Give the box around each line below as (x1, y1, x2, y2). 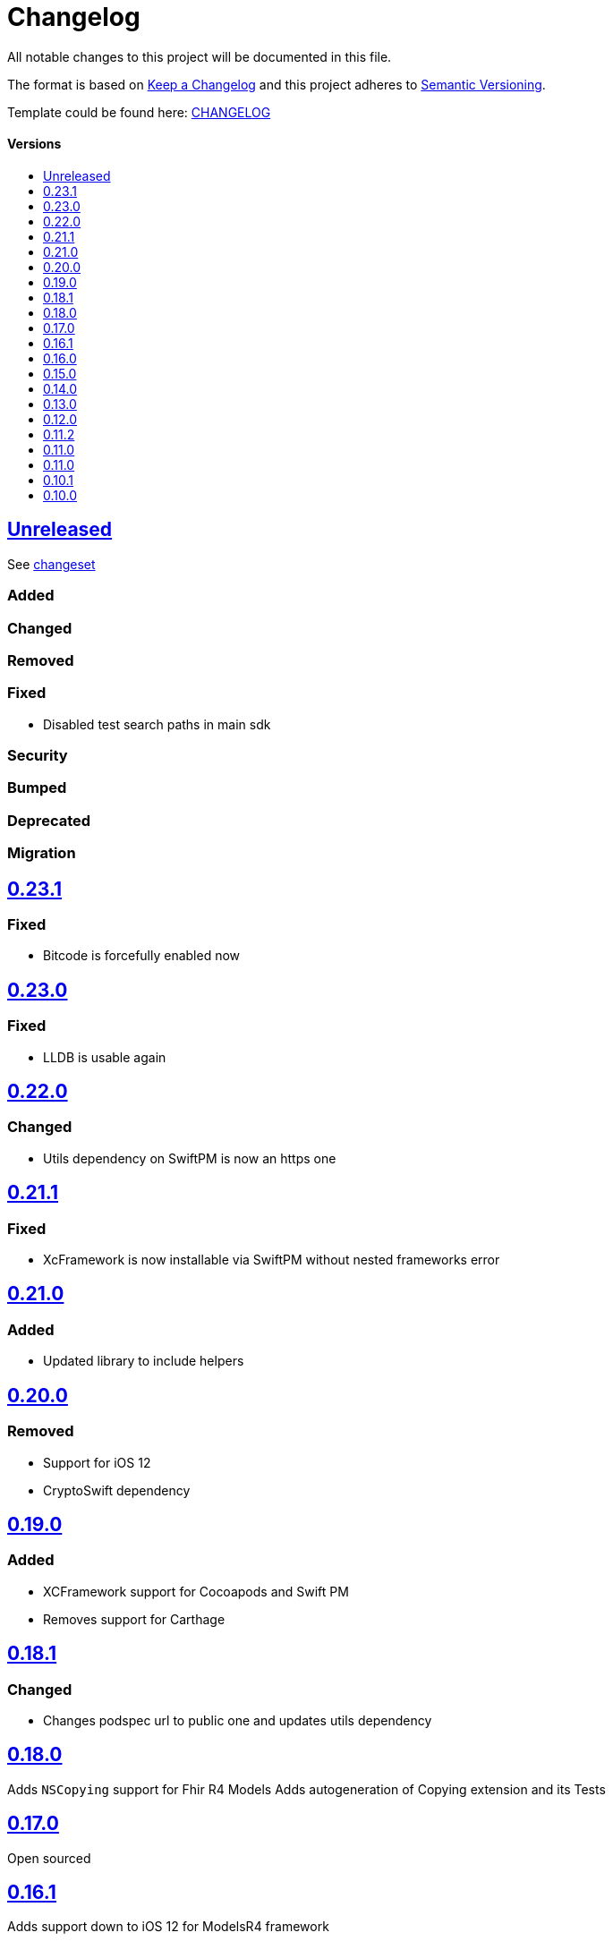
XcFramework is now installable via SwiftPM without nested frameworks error (43, 1252, 500, 1268)
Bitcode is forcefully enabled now (43, 948, 241, 964)
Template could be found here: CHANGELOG (7, 104, 271, 120)
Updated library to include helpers (43, 1353, 244, 1369)
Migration (7, 844, 76, 863)
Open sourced (7, 1850, 91, 1866)
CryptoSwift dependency (43, 1482, 191, 1498)
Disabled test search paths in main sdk (43, 716, 271, 732)
